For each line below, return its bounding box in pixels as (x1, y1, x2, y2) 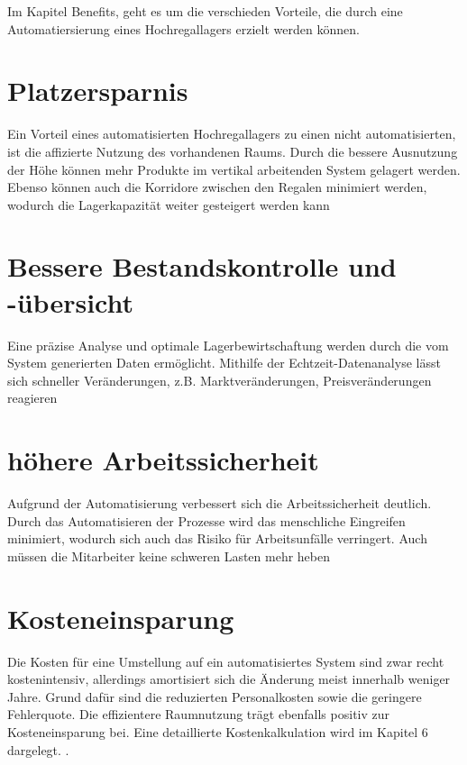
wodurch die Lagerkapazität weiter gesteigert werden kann (7, 195, 330, 214)
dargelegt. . (7, 740, 69, 759)
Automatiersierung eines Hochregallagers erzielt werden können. (7, 19, 360, 38)
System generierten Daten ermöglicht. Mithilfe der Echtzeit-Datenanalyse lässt (7, 353, 441, 372)
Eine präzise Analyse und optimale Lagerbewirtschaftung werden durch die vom (7, 335, 449, 354)
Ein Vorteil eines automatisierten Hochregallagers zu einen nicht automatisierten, (7, 124, 456, 143)
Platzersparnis (7, 72, 188, 109)
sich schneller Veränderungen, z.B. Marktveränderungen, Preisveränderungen (7, 370, 432, 389)
